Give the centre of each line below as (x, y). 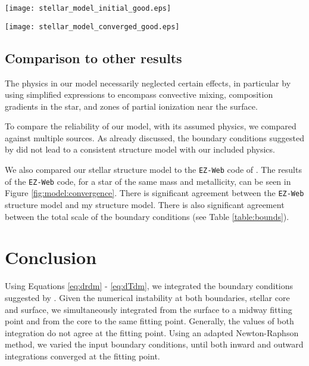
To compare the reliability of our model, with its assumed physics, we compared (151, 126)
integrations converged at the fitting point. (82, 356)
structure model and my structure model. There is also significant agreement (145, 205)
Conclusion (51, 257)
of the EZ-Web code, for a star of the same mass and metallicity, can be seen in (148, 181)
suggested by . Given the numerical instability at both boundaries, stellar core (147, 297)
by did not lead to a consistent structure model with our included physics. (140, 149)
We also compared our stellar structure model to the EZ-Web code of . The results (153, 170)
